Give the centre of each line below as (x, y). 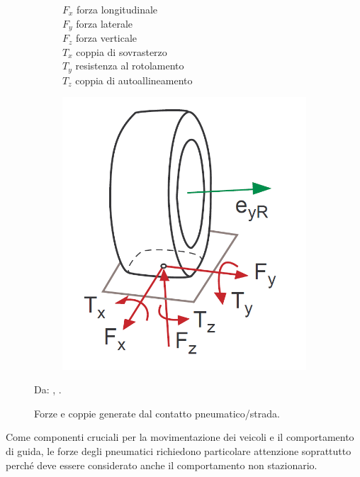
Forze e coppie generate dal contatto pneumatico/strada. (157, 413)
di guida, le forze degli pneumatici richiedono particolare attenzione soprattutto (179, 451)
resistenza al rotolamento (130, 66)
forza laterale (105, 23)
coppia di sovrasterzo (122, 51)
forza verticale (107, 38)
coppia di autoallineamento (134, 80)
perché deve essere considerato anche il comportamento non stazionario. (162, 465)
